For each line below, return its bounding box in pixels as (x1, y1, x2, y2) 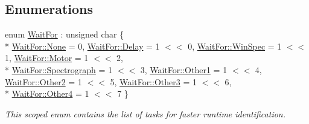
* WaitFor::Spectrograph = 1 (5, 63, 113, 76)
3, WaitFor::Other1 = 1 (140, 63, 228, 76)
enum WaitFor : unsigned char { (5, 28, 124, 41)
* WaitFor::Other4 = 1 (5, 87, 89, 100)
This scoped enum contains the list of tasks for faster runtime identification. (5, 107, 286, 120)
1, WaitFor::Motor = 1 (5, 51, 89, 64)
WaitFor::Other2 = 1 (5, 75, 82, 88)
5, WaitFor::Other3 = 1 (110, 75, 197, 88)
